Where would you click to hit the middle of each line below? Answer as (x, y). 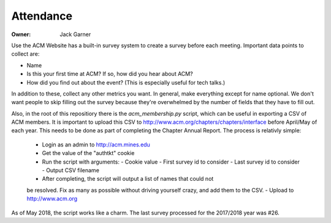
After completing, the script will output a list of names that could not (128, 179)
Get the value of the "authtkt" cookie (88, 153)
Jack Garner (75, 34)
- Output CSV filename (70, 170)
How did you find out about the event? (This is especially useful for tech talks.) (126, 82)
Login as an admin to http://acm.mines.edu (96, 145)
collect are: (25, 54)
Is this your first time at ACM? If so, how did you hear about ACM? (110, 74)
